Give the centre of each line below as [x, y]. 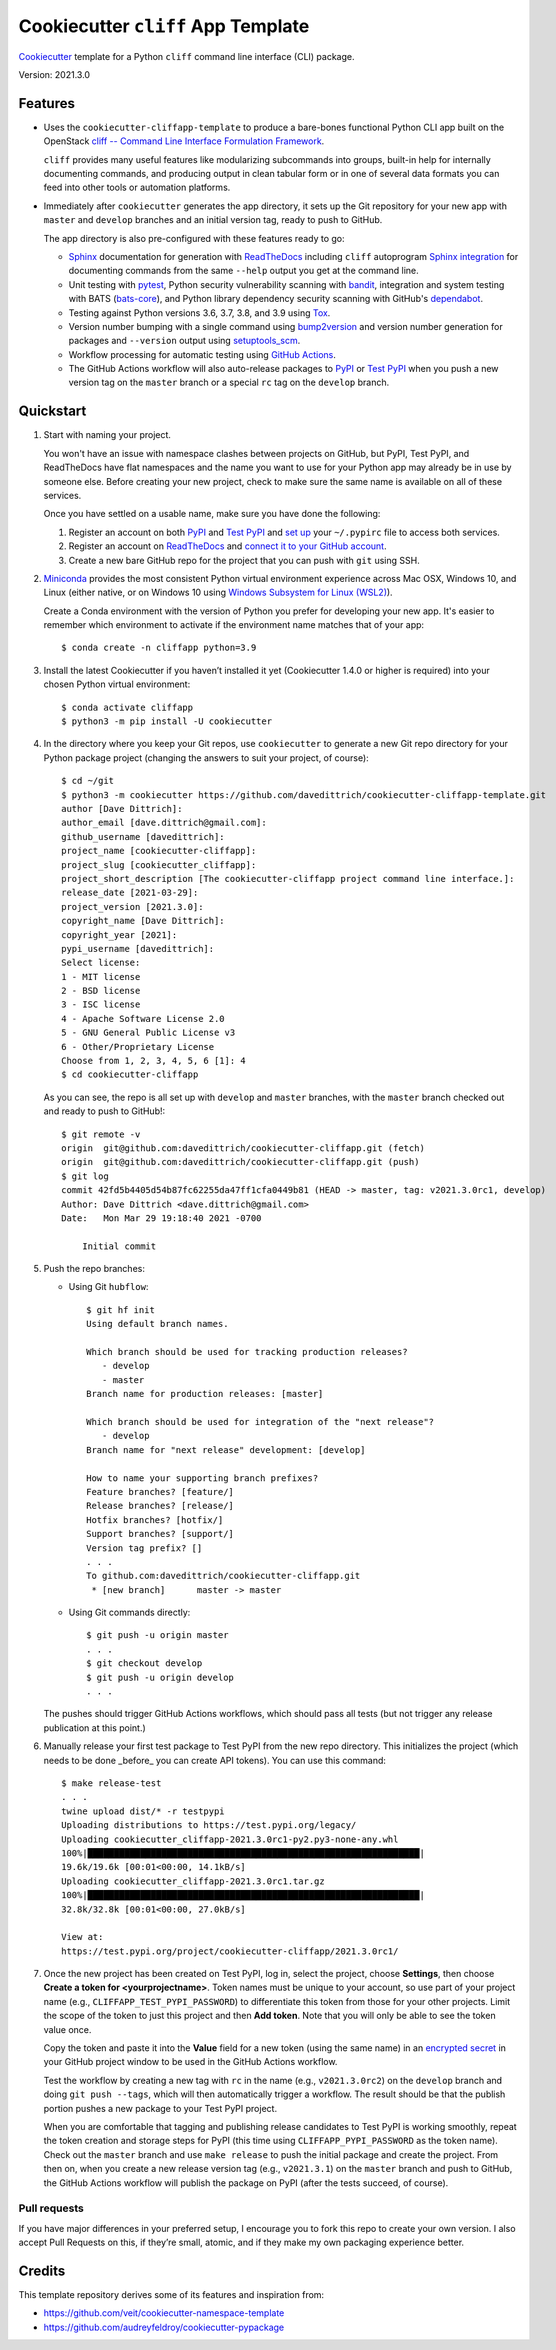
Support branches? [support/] [160, 1534]
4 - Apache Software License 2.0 [143, 1018]
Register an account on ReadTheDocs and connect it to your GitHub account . [227, 546]
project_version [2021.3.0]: [132, 906]
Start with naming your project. [107, 435]
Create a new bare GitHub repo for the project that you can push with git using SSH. [244, 560]
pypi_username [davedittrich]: [138, 948]
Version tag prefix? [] [144, 1548]
